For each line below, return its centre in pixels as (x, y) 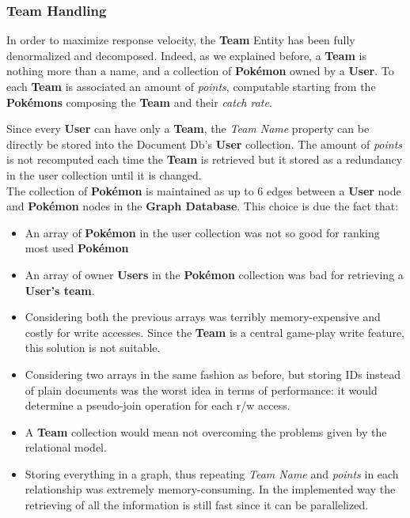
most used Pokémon (77, 248)
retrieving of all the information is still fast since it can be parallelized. (197, 505)
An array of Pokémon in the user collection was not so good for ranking (202, 232)
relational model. (66, 447)
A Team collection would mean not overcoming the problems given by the (206, 431)
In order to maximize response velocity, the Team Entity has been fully (181, 40)
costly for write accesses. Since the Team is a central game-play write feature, (215, 332)
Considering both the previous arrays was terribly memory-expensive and (203, 317)
